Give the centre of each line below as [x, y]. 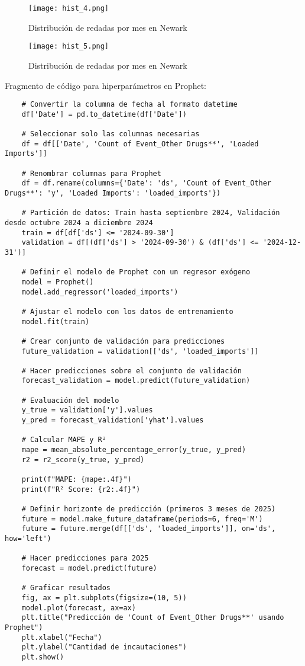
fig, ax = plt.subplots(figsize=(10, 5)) [104, 598]
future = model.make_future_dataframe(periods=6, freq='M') [142, 519]
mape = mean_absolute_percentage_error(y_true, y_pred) [134, 450]
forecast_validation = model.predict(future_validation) [136, 381]
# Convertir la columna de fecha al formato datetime [129, 105]
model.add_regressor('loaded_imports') [100, 292]
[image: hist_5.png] [69, 47]
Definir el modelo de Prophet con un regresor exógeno [140, 272]
